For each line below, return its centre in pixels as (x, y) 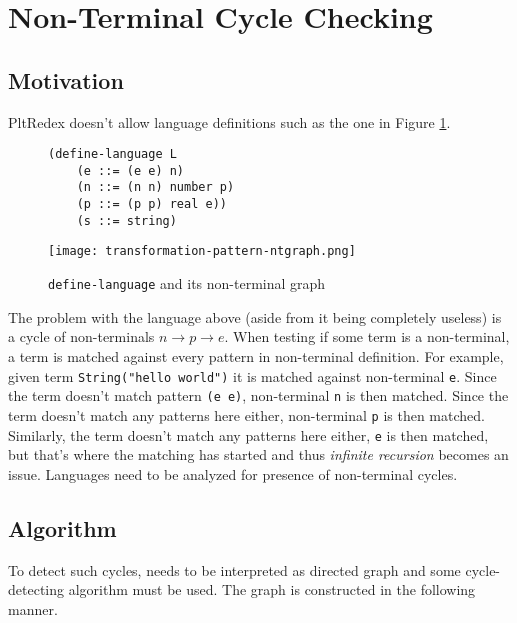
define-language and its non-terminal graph (187, 283)
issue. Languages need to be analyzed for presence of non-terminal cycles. (233, 473)
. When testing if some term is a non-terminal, (367, 336)
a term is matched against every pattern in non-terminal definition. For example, (256, 355)
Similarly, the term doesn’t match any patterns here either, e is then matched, (248, 434)
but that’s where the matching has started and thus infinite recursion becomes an (258, 454)
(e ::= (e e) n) (130, 170)
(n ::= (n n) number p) (155, 187)
